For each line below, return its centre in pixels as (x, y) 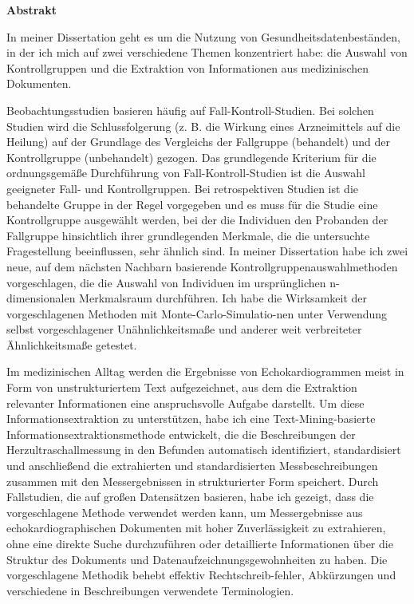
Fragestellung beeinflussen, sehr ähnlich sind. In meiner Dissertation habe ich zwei (207, 251)
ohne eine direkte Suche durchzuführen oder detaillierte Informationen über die (200, 543)
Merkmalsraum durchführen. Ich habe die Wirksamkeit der (223, 298)
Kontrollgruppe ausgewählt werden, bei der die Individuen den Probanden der (197, 220)
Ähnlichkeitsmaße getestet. (72, 344)
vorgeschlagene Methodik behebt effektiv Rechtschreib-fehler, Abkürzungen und (201, 575)
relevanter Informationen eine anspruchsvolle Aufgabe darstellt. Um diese (185, 403)
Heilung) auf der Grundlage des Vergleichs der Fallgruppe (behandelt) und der (199, 142)
